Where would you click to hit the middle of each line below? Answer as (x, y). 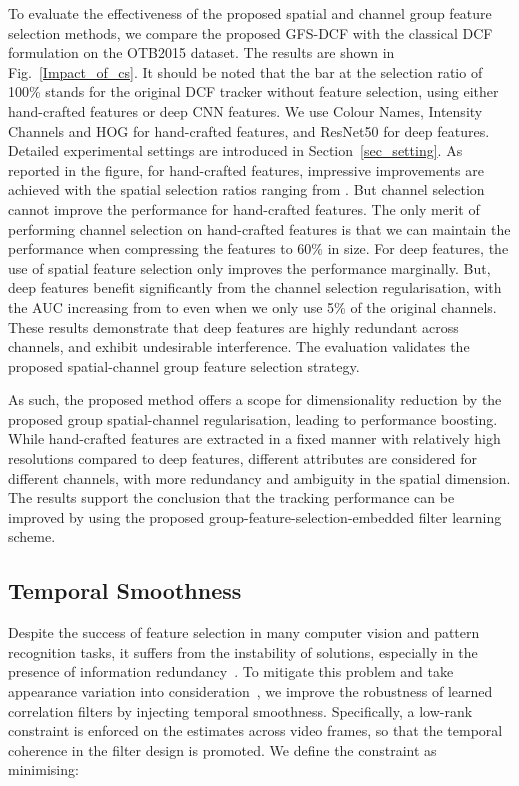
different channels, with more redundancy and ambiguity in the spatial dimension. (259, 477)
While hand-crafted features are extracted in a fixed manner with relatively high (254, 438)
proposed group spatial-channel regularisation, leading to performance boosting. (253, 418)
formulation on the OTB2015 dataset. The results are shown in (201, 52)
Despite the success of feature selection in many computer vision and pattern (244, 632)
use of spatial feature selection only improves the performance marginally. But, (249, 267)
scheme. (32, 536)
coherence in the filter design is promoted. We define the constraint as (222, 749)
